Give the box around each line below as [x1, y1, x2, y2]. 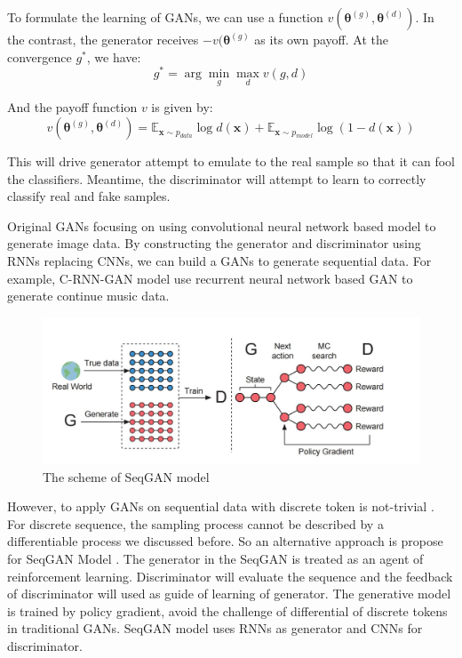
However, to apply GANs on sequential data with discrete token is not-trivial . [7, 497, 434, 516]
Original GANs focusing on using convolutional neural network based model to [7, 216, 436, 235]
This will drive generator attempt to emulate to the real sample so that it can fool [7, 152, 455, 171]
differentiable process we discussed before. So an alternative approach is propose [7, 532, 443, 550]
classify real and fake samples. [7, 187, 171, 205]
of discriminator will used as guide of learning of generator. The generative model [7, 584, 451, 603]
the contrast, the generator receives [7, 30, 199, 48]
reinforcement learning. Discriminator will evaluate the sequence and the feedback [7, 566, 453, 585]
